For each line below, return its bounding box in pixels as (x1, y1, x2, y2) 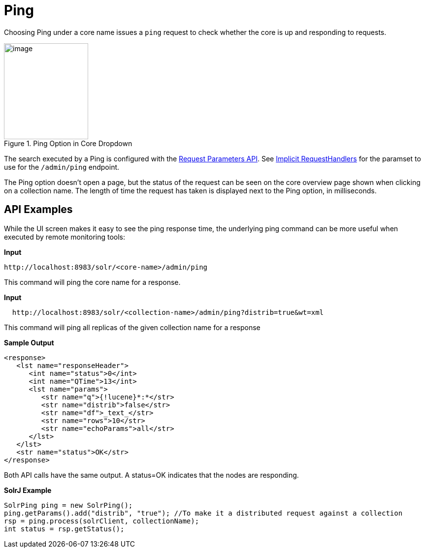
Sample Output (4, 338, 54, 347)
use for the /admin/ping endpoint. (4, 162, 120, 171)
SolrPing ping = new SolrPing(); (4, 501, 133, 509)
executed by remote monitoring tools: (4, 232, 126, 241)
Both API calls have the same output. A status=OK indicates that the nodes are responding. (4, 470, 299, 479)
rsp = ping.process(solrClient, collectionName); (4, 517, 199, 525)
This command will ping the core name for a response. (4, 277, 181, 286)
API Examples (4, 203, 73, 216)
